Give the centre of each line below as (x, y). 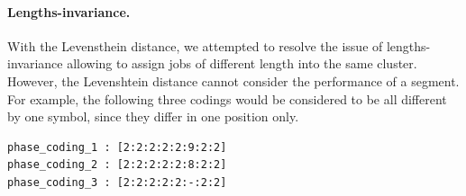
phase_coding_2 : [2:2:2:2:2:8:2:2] (117, 165)
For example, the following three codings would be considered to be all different (227, 98)
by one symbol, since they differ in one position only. (153, 116)
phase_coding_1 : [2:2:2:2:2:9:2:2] (117, 147)
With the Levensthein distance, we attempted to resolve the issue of (195, 45)
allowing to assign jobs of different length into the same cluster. (242, 63)
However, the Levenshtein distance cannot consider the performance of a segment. (233, 80)
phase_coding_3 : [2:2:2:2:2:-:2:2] (117, 182)
